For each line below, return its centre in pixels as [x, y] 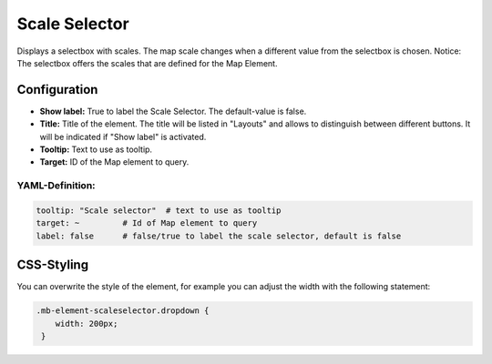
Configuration [57, 90]
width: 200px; [87, 324]
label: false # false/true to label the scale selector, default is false [219, 236]
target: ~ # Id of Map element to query [147, 223]
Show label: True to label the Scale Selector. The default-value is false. [173, 111]
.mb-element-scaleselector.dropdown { [123, 311]
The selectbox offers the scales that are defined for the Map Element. [147, 63]
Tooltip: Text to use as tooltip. [96, 149]
